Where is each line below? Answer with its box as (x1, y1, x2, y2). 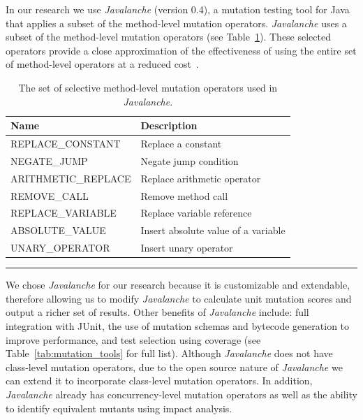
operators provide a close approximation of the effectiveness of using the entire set (6, 43, 357, 57)
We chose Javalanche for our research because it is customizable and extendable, (6, 277, 350, 292)
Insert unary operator (140, 240, 233, 255)
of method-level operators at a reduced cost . (6, 57, 199, 71)
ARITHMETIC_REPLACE (10, 171, 131, 185)
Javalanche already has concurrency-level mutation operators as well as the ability (6, 386, 357, 401)
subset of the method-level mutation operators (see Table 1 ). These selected (6, 29, 331, 44)
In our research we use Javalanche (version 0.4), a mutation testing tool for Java (6, 2, 350, 16)
